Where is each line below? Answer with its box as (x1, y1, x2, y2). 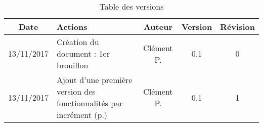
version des (57, 86, 96, 97)
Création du (57, 36, 99, 48)
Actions (57, 21, 87, 32)
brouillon (57, 59, 89, 71)
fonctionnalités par (57, 97, 123, 109)
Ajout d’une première (57, 74, 133, 86)
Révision (220, 21, 255, 32)
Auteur (143, 21, 172, 32)
